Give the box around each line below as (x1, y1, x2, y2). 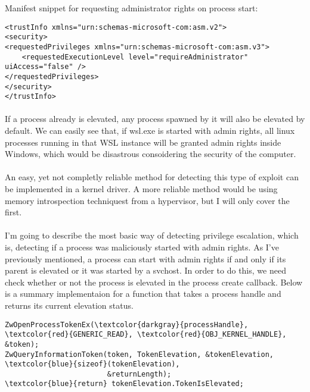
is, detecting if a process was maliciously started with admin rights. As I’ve (5, 240, 279, 253)
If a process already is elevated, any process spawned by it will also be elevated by (5, 112, 305, 125)
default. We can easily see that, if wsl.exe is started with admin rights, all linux (5, 124, 295, 137)
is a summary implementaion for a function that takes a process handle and (5, 287, 281, 300)
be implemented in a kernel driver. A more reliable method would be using (5, 183, 278, 195)
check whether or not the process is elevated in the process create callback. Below (5, 275, 303, 288)
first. (5, 206, 22, 218)
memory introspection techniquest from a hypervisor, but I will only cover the (5, 194, 290, 206)
